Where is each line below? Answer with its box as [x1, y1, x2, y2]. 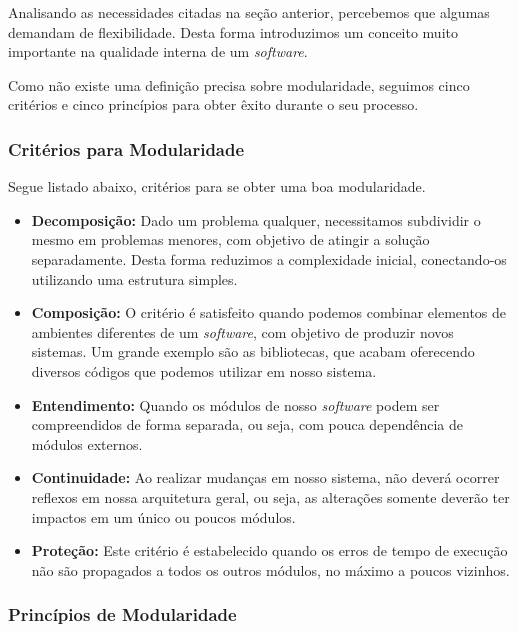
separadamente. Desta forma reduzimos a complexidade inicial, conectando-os [31, 248, 507, 269]
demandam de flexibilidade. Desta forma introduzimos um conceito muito [8, 21, 458, 42]
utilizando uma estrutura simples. [31, 268, 238, 289]
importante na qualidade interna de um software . [8, 41, 308, 62]
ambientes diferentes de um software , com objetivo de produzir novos [31, 321, 454, 342]
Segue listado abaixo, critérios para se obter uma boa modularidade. [8, 176, 426, 197]
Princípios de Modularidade [8, 602, 237, 627]
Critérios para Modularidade [8, 136, 245, 161]
